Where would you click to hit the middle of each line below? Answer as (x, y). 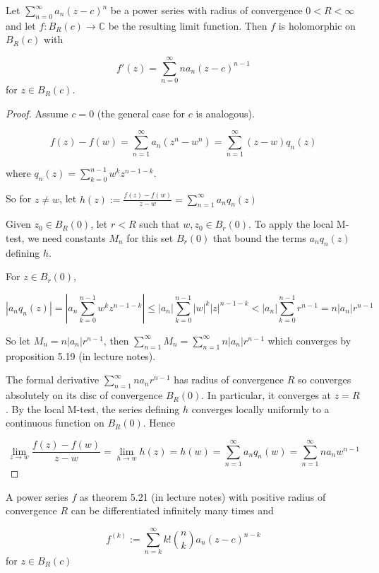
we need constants (67, 237)
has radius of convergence (229, 380)
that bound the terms (259, 237)
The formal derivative (53, 380)
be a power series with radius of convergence (206, 10)
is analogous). (225, 113)
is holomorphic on (317, 25)
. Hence (159, 423)
